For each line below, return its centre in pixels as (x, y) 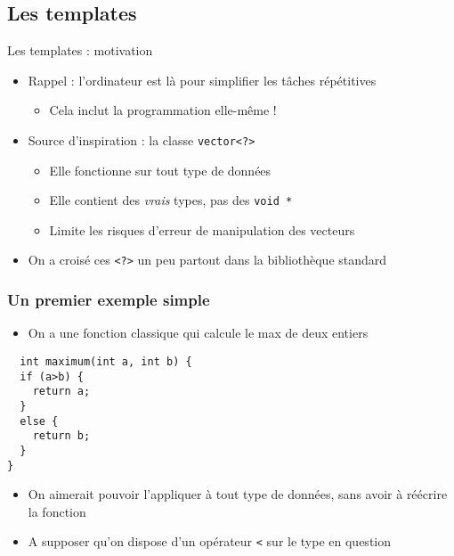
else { (39, 421)
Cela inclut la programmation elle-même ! (163, 110)
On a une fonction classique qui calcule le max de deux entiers (198, 333)
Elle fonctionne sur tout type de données (160, 170)
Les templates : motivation (80, 50)
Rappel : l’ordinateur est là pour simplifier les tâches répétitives (202, 80)
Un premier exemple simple (109, 300)
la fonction (57, 511)
